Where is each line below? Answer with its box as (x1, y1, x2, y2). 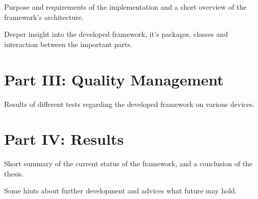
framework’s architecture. (4, 11, 84, 22)
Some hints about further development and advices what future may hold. (4, 185, 237, 196)
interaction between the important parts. (4, 38, 132, 49)
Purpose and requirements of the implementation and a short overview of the (4, 2, 247, 12)
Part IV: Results (4, 128, 124, 149)
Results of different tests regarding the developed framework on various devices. (4, 98, 255, 109)
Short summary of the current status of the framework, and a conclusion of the (4, 158, 253, 169)
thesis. (4, 168, 24, 179)
